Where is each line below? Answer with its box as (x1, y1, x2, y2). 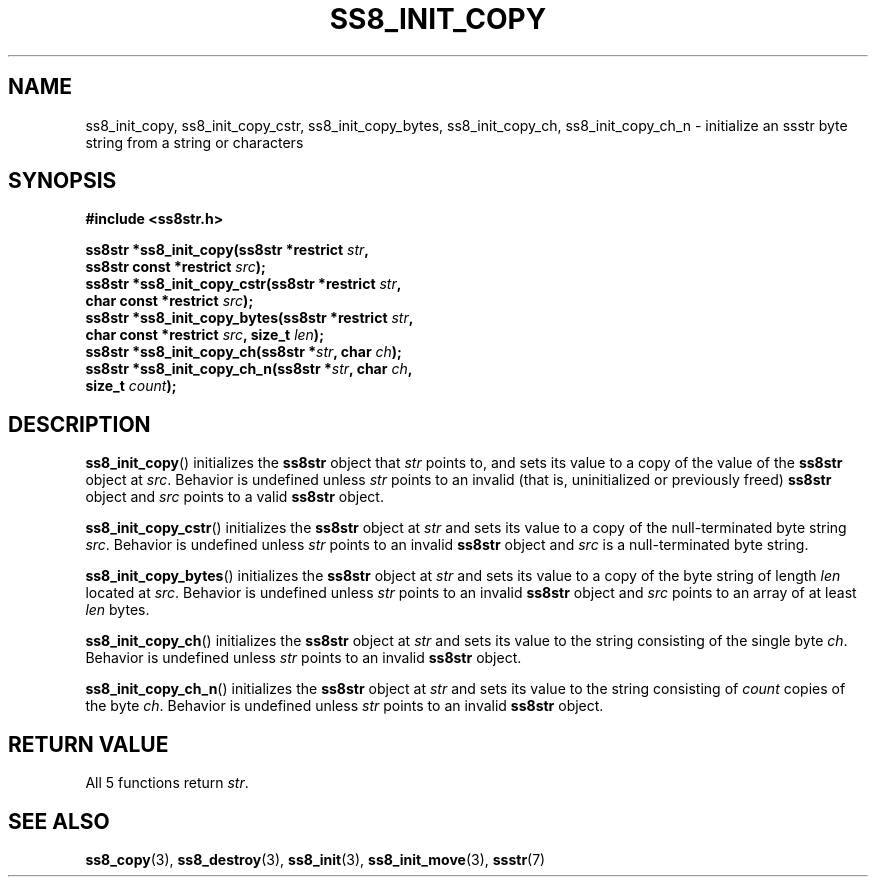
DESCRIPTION (8, 411, 151, 437)
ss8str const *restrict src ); (85, 258, 266, 276)
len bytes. (85, 601, 150, 619)
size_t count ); (85, 377, 177, 395)
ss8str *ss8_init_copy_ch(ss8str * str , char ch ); (85, 343, 402, 361)
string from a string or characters (85, 133, 304, 151)
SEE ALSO (8, 808, 110, 834)
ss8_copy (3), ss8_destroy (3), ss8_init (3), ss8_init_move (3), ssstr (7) (85, 850, 546, 868)
